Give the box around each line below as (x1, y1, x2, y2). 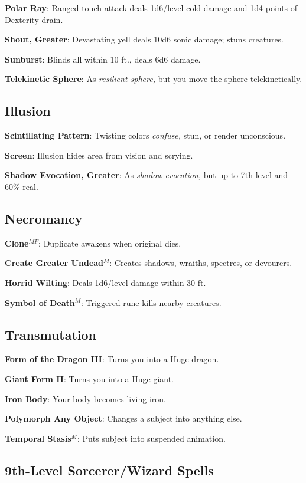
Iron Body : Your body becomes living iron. (5, 392, 166, 405)
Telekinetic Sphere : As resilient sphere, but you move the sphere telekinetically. (5, 73, 302, 85)
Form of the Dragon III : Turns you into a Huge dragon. (5, 353, 219, 365)
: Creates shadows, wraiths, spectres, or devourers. (109, 257, 292, 269)
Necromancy (5, 209, 83, 227)
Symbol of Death (5, 296, 75, 308)
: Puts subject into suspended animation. (77, 432, 226, 444)
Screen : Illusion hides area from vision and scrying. (5, 149, 193, 161)
